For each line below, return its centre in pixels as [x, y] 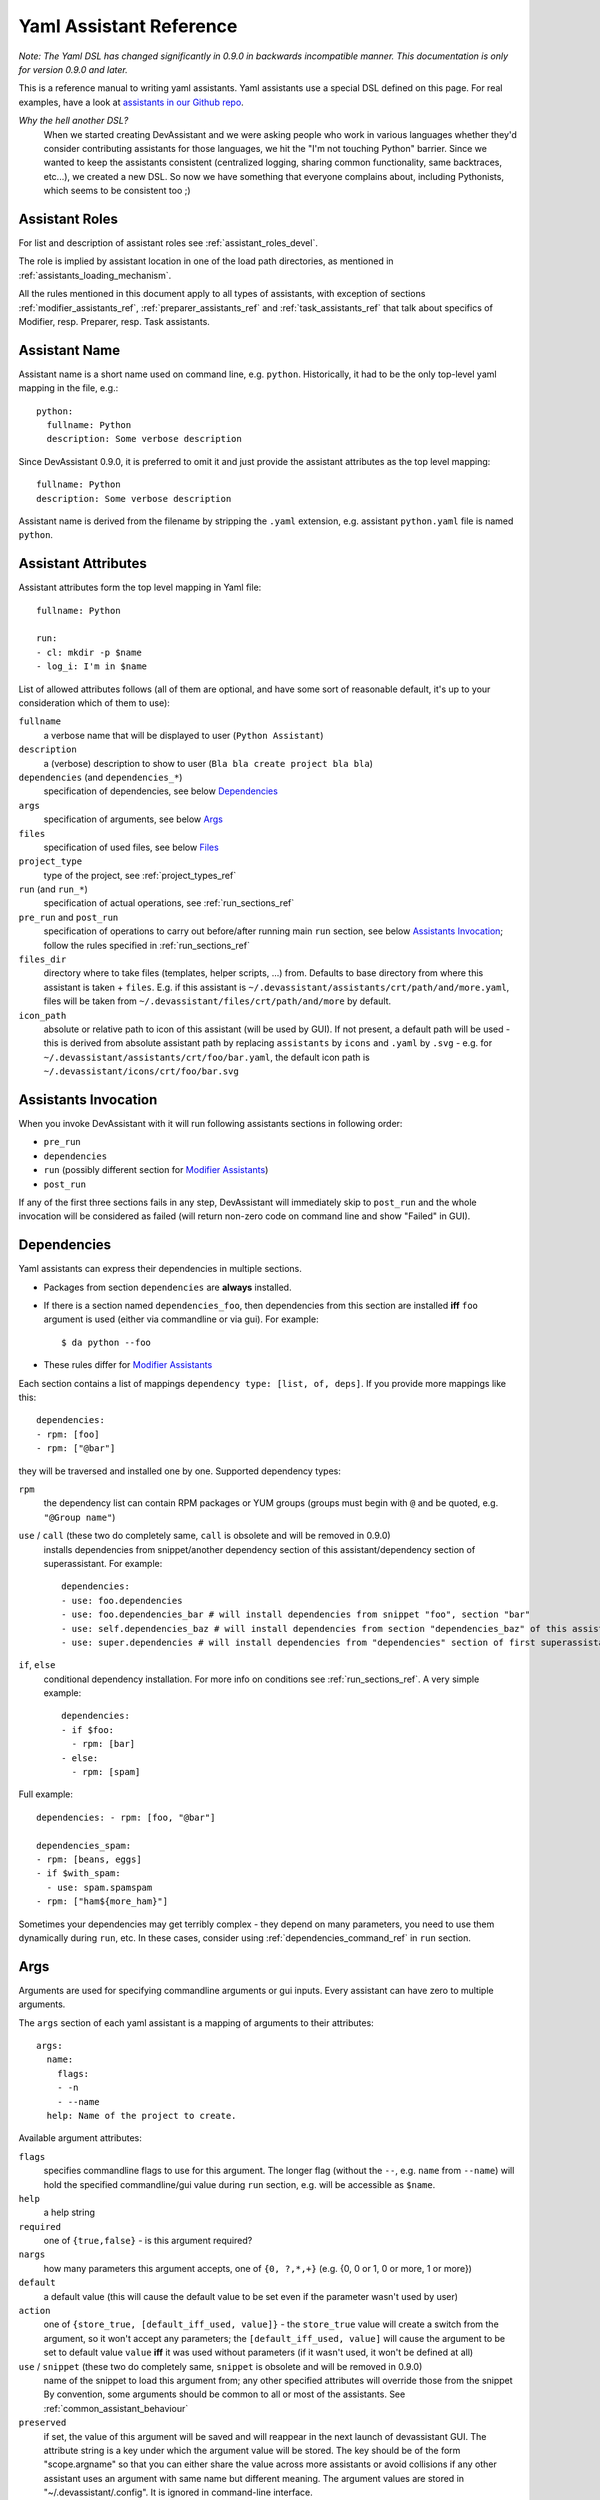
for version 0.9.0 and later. [73, 69]
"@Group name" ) [79, 1517]
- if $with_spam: [78, 1873]
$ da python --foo [106, 1342]
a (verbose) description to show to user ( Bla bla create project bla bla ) [208, 763]
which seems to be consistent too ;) [117, 191]
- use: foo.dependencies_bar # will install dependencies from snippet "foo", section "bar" [296, 1614]
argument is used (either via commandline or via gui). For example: [181, 1319]
